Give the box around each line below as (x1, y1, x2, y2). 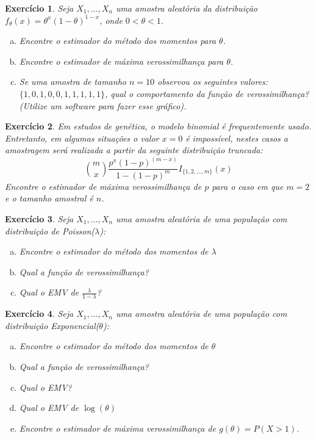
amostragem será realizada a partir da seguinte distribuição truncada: (5, 143, 263, 156)
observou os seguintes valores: (157, 75, 268, 88)
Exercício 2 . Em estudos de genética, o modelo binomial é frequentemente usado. (5, 120, 312, 132)
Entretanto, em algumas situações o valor (5, 131, 159, 144)
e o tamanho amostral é (5, 192, 93, 205)
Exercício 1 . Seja (5, 2, 74, 14)
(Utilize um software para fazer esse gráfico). (19, 99, 187, 112)
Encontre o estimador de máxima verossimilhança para (19, 54, 224, 67)
